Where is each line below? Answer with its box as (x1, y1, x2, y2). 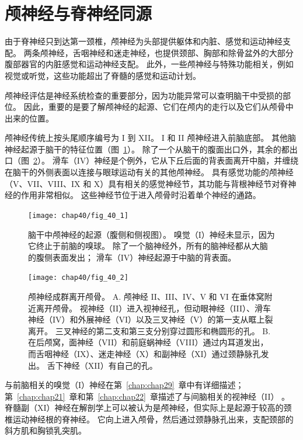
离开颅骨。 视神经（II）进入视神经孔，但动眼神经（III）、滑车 (36, 302, 271, 314)
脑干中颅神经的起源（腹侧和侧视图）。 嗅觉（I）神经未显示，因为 (28, 228, 275, 240)
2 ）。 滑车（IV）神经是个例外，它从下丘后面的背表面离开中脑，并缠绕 (33, 154, 299, 167)
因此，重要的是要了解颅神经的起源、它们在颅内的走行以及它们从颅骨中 (23, 101, 294, 113)
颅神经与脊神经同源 (5, 1, 152, 25)
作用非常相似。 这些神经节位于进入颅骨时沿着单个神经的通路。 (20, 189, 261, 201)
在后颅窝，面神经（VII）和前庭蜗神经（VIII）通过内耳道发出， (28, 336, 269, 348)
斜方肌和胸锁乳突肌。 (5, 424, 86, 436)
